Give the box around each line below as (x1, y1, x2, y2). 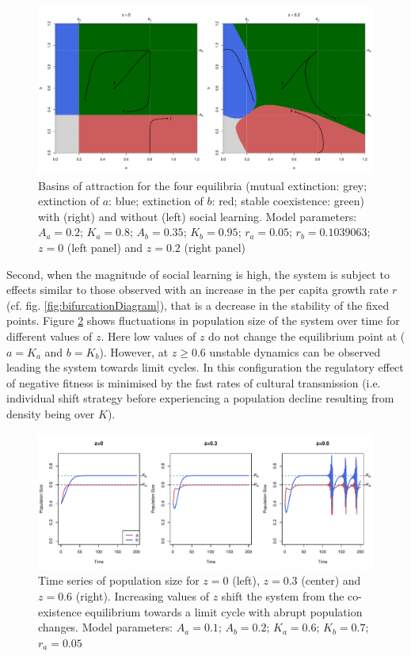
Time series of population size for (38, 572, 200, 589)
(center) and (301, 572, 361, 589)
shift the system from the (221, 587, 344, 604)
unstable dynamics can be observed (209, 343, 381, 360)
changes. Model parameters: (38, 619, 173, 635)
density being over (6, 405, 95, 421)
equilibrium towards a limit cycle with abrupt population (85, 603, 363, 620)
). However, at (99, 343, 169, 360)
